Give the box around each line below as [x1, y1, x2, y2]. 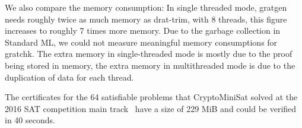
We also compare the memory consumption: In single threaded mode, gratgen [5, 1, 287, 13]
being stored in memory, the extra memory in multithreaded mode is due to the [5, 59, 295, 71]
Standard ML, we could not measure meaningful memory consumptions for [5, 36, 278, 48]
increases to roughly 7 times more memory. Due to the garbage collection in [5, 24, 281, 37]
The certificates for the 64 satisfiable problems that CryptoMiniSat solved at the [5, 91, 298, 103]
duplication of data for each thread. [5, 71, 134, 83]
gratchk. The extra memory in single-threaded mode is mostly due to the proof [5, 47, 293, 60]
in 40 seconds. [5, 114, 55, 126]
